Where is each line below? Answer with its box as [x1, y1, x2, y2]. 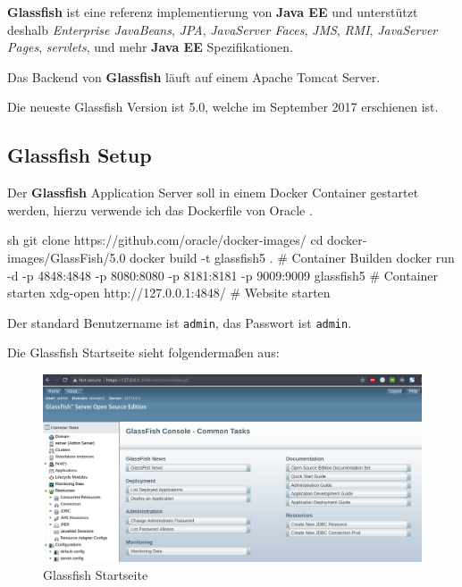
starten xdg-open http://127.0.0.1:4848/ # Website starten [7, 283, 331, 302]
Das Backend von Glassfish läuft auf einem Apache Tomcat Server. [7, 67, 381, 86]
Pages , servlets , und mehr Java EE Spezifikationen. [7, 38, 293, 56]
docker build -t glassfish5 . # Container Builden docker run [130, 247, 455, 266]
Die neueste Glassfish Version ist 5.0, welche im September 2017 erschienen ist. [7, 97, 439, 116]
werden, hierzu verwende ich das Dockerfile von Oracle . [7, 200, 313, 219]
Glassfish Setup [7, 141, 152, 169]
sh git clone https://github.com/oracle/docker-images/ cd [7, 231, 323, 249]
